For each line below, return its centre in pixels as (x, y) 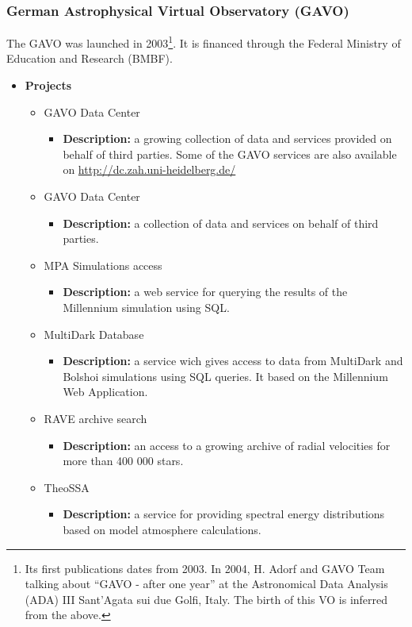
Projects (48, 85)
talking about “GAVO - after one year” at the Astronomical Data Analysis (206, 584)
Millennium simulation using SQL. (146, 307)
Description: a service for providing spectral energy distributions (224, 514)
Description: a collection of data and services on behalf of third (221, 223)
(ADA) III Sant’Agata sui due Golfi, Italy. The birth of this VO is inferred (206, 599)
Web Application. (105, 392)
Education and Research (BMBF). (90, 58)
